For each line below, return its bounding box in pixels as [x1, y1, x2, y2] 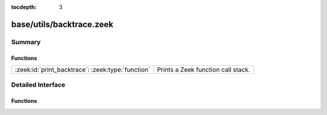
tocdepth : [11, 4, 37, 10]
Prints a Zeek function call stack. [157, 65, 251, 74]
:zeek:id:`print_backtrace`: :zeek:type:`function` [15, 65, 151, 74]
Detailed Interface [11, 80, 66, 89]
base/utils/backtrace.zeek [11, 19, 114, 30]
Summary [11, 38, 41, 46]
